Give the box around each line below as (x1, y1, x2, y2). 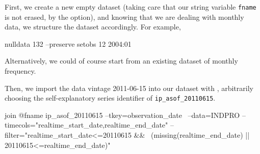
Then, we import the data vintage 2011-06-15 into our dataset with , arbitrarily (5, 82, 253, 93)
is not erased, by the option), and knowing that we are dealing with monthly (5, 11, 244, 22)
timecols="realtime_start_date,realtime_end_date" (5, 119, 168, 130)
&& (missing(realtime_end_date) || (134, 130, 250, 140)
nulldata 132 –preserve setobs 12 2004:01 (5, 38, 132, 49)
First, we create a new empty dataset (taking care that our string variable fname (5, 2, 256, 12)
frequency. (5, 66, 36, 76)
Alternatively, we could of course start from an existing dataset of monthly (5, 55, 238, 66)
